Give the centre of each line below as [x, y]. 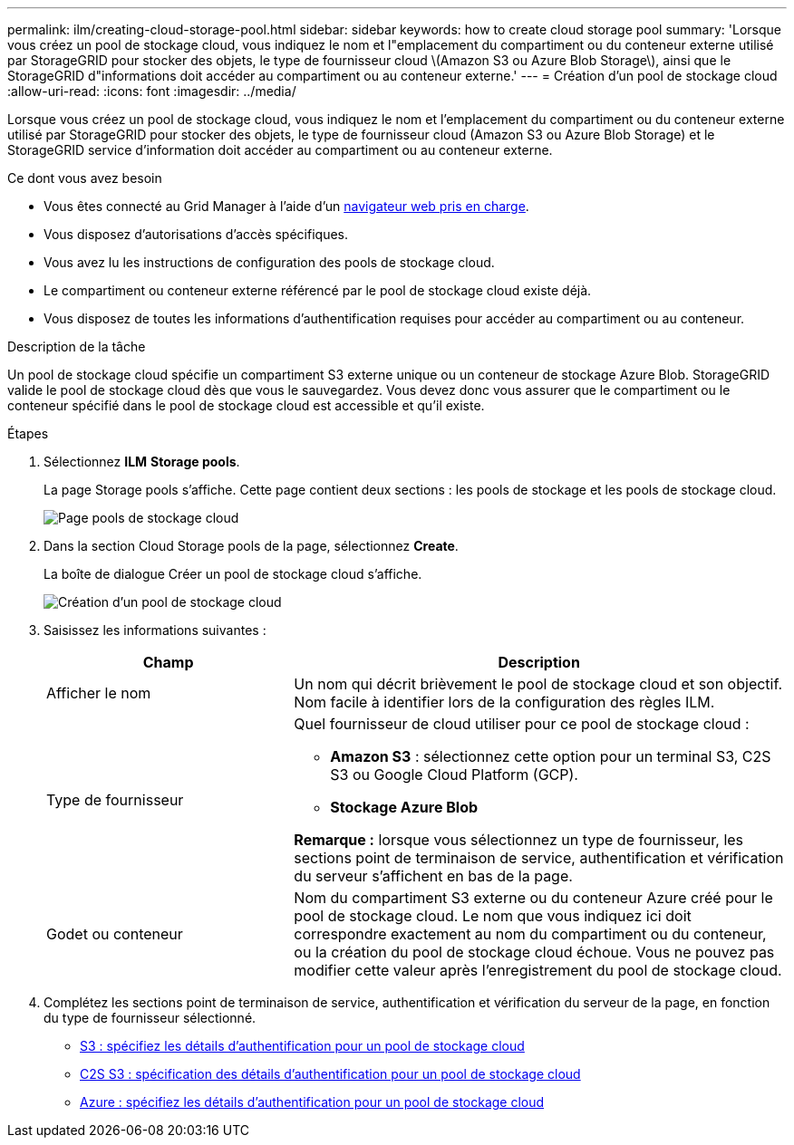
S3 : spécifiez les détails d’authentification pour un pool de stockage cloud [302, 1046]
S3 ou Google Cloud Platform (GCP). [454, 775]
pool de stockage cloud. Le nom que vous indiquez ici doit [493, 916]
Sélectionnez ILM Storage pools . [142, 462]
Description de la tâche [77, 346]
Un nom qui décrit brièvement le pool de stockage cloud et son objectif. [538, 684]
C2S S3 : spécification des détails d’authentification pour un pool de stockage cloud [330, 1074]
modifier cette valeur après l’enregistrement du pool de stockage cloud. [538, 970]
